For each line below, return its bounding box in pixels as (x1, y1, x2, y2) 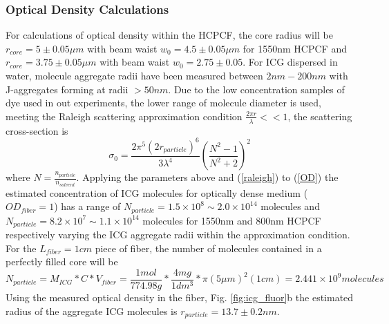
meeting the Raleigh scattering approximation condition (6, 108, 243, 123)
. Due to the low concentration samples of (168, 82, 345, 96)
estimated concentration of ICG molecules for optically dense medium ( (6, 185, 308, 200)
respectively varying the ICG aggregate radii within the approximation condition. (6, 227, 350, 242)
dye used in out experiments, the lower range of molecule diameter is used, (6, 95, 321, 110)
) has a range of (54, 199, 121, 213)
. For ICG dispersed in (243, 55, 338, 69)
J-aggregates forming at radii (6, 82, 129, 96)
